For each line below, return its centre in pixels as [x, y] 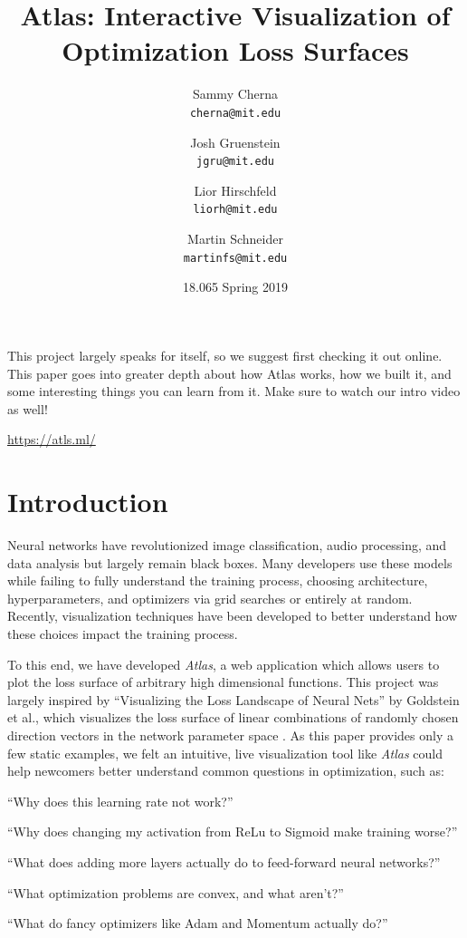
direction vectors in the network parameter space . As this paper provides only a [230, 735]
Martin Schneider [235, 239]
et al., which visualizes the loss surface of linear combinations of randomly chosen [233, 717]
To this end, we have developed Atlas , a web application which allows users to [224, 664]
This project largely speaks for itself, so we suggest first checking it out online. [225, 355]
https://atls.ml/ [52, 439]
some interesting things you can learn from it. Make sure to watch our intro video [234, 391]
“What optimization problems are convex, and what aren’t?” [176, 892]
